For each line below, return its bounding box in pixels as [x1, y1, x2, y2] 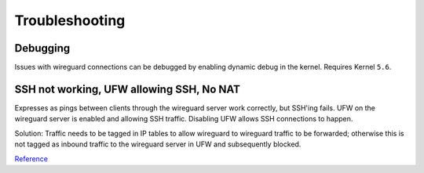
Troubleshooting [14, 12, 126, 29]
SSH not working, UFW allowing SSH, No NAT [14, 82, 241, 96]
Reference [14, 153, 49, 164]
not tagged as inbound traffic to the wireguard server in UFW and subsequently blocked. [14, 139, 302, 149]
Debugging [14, 41, 71, 55]
